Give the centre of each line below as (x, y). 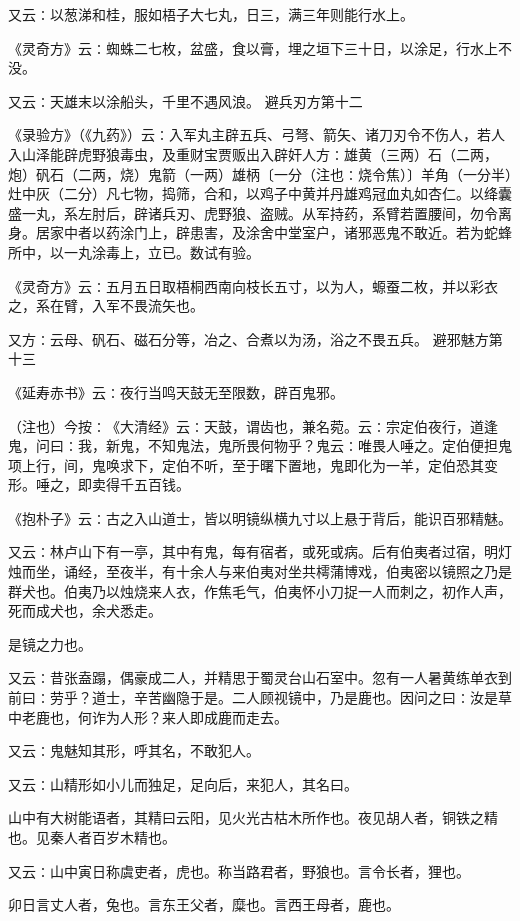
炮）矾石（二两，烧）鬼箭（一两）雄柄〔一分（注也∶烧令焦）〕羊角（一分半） (260, 173)
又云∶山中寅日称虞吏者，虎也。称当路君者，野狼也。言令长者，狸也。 (239, 870)
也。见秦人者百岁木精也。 (92, 837)
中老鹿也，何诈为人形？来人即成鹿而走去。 (148, 716)
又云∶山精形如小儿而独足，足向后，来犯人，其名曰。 (183, 783)
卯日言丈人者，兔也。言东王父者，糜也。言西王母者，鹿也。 (204, 904)
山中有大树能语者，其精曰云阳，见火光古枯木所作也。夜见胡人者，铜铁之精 (253, 817)
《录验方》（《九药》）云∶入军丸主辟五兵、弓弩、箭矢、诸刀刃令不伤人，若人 (256, 134)
